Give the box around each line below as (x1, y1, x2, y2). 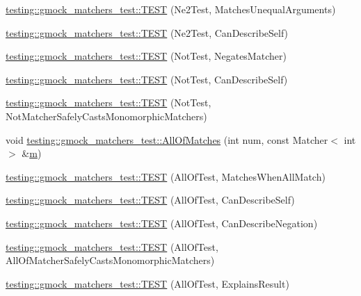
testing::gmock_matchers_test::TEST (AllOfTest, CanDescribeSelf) (6, 192, 295, 207)
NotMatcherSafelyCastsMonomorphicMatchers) (6, 108, 207, 123)
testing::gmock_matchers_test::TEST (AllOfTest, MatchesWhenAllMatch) (6, 169, 326, 183)
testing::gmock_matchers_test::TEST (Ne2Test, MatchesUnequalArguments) (6, 2, 336, 16)
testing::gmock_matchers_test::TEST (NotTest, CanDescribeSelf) (6, 72, 288, 86)
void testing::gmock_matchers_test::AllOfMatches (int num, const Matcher (6, 132, 328, 147)
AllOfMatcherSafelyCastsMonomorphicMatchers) (6, 253, 215, 268)
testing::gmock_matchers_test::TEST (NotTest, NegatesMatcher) (6, 49, 287, 63)
